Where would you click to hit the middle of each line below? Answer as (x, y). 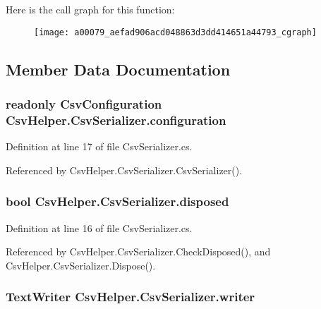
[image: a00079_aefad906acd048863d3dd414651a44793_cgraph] (175, 32)
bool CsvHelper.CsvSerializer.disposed (117, 201)
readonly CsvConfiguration (84, 103)
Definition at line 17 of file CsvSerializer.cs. (99, 146)
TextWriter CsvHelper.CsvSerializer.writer (131, 297)
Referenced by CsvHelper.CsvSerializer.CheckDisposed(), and (138, 252)
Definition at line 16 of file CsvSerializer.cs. (99, 228)
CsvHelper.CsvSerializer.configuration (116, 120)
